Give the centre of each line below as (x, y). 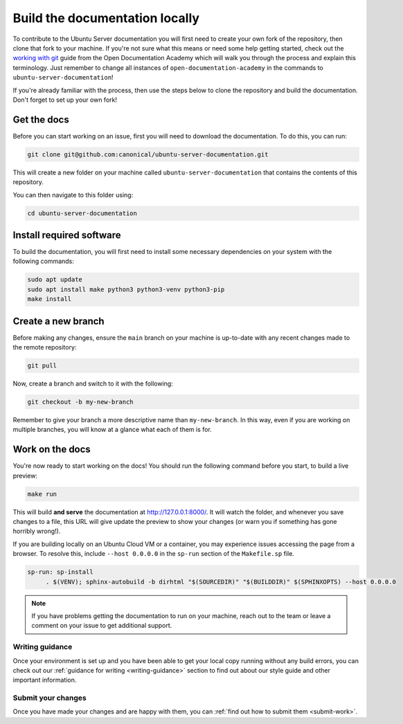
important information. (45, 680)
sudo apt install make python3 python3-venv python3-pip (126, 289)
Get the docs (41, 119)
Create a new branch (59, 321)
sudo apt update (55, 280)
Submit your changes (50, 698)
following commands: (43, 261)
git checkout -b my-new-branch (81, 402)
